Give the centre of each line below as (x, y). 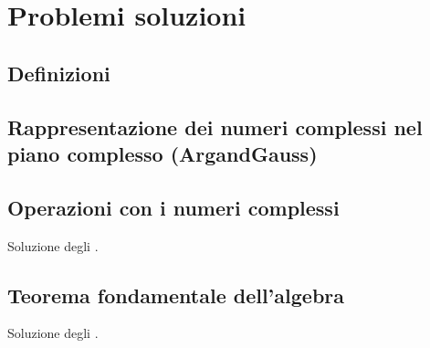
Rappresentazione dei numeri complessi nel (215, 127)
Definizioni (59, 73)
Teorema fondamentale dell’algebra (176, 295)
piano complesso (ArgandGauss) (163, 153)
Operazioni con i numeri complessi (173, 207)
